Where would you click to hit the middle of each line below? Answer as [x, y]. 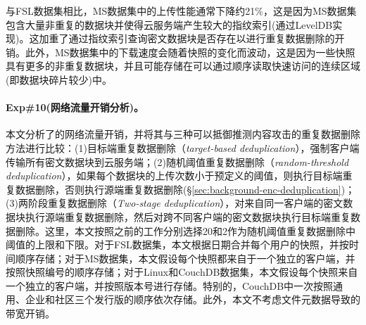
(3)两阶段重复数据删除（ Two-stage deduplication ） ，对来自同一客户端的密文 [175, 203]
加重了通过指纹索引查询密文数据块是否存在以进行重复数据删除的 [187, 38]
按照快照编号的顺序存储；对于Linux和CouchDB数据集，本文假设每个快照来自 [182, 272]
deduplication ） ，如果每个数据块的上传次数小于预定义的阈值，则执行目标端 [174, 176]
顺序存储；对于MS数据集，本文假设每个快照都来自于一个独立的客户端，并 [185, 258]
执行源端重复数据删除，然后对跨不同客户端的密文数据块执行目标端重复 [188, 216]
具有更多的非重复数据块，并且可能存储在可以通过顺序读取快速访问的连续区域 [183, 66]
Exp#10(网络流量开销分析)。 [75, 107]
